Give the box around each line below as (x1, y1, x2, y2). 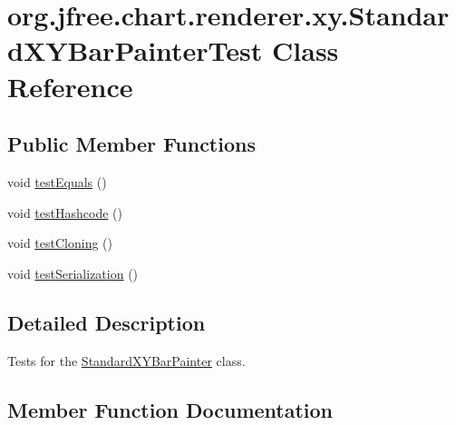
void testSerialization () (7, 263, 139, 282)
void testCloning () (7, 233, 112, 252)
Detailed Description (7, 308, 206, 336)
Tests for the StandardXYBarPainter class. (7, 351, 246, 370)
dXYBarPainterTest (7, 32, 263, 69)
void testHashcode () (7, 203, 122, 222)
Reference (7, 67, 133, 104)
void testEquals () (7, 172, 107, 191)
